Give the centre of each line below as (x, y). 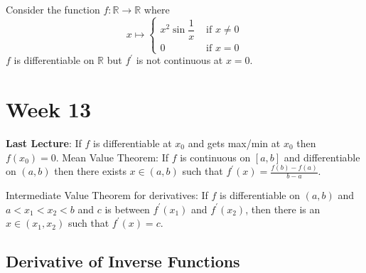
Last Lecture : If (44, 143)
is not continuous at (179, 60)
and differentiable (322, 157)
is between (127, 209)
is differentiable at (133, 143)
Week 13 (49, 109)
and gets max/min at (234, 143)
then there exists (90, 171)
